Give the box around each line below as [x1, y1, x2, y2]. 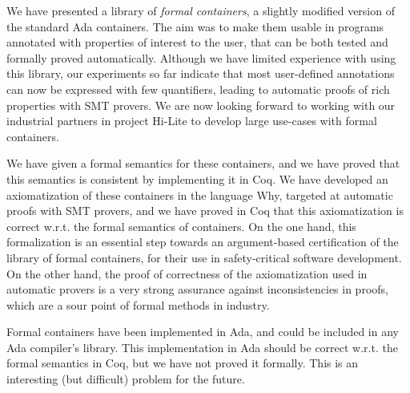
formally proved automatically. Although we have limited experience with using [6, 49, 396, 66]
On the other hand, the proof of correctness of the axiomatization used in [6, 265, 368, 282]
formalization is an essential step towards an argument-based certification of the [6, 233, 399, 250]
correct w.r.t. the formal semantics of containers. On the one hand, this [6, 217, 356, 234]
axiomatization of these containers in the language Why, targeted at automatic [6, 186, 393, 203]
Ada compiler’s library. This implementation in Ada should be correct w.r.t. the [6, 338, 398, 355]
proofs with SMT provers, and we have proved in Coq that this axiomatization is [6, 202, 404, 219]
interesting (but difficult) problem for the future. [6, 371, 245, 387]
